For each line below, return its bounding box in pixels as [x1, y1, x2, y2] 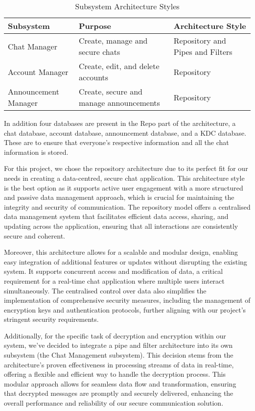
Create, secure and [79, 86, 142, 97]
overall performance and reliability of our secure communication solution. [4, 398, 224, 408]
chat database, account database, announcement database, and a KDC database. [4, 127, 247, 138]
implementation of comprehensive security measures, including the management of [4, 295, 251, 305]
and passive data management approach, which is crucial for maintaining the [4, 192, 234, 202]
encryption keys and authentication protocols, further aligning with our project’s [4, 304, 246, 314]
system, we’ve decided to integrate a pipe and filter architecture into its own [4, 340, 233, 350]
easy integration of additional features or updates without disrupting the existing [4, 256, 247, 266]
